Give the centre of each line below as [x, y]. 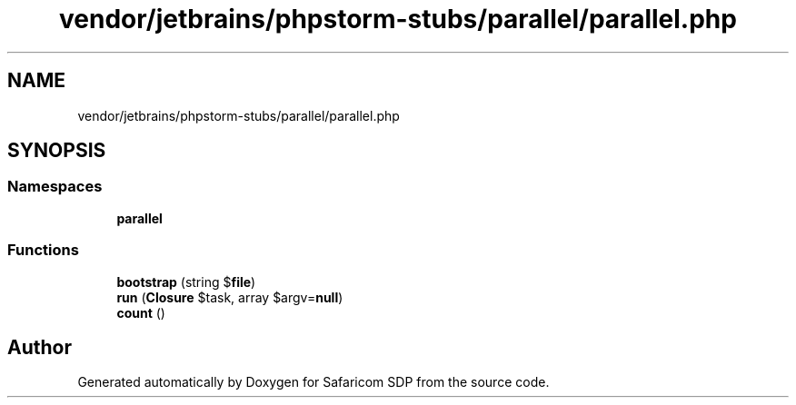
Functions [43, 250]
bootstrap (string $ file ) [186, 282]
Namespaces [55, 187]
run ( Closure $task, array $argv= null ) [230, 297]
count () [141, 312]
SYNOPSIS [57, 151]
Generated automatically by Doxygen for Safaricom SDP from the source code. [313, 382]
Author [40, 347]
